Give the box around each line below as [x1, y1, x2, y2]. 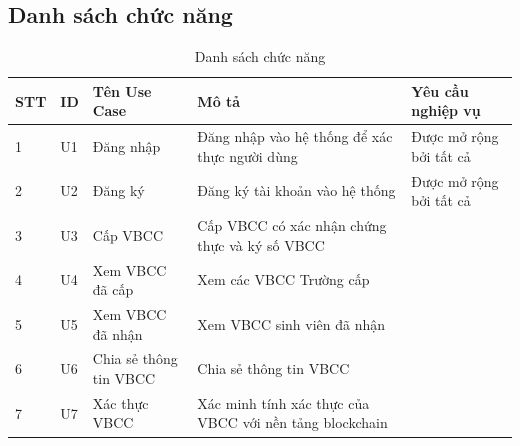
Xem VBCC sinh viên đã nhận [197, 313, 386, 334]
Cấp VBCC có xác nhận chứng [197, 215, 387, 236]
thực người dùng [197, 145, 298, 166]
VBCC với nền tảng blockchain [197, 412, 388, 433]
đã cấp [92, 279, 134, 300]
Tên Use [92, 80, 152, 101]
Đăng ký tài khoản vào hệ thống [197, 180, 396, 201]
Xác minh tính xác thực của [197, 392, 370, 413]
